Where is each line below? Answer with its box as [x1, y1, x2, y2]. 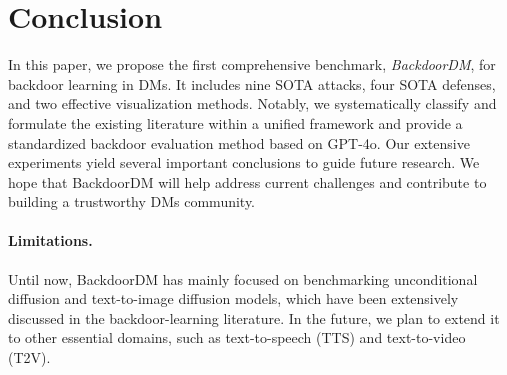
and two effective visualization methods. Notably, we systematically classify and [8, 93, 497, 114]
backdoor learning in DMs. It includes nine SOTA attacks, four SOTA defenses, [8, 73, 496, 94]
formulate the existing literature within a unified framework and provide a [8, 112, 463, 133]
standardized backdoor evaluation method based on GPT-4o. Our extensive [8, 132, 470, 153]
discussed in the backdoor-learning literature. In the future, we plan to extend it [8, 307, 500, 328]
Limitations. [8, 230, 93, 251]
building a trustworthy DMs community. [8, 191, 256, 212]
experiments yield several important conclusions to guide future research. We [8, 152, 480, 173]
